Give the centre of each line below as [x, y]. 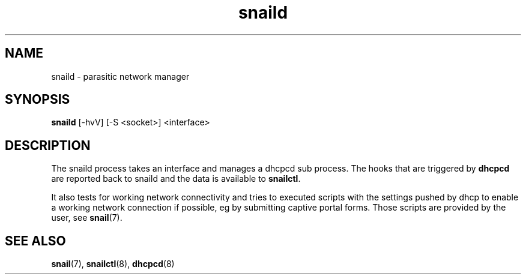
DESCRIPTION [48, 145]
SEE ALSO [35, 241]
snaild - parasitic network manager [120, 76]
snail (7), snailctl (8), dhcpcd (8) [113, 264]
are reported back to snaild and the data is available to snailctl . [176, 179]
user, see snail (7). [87, 218]
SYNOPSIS [38, 100]
